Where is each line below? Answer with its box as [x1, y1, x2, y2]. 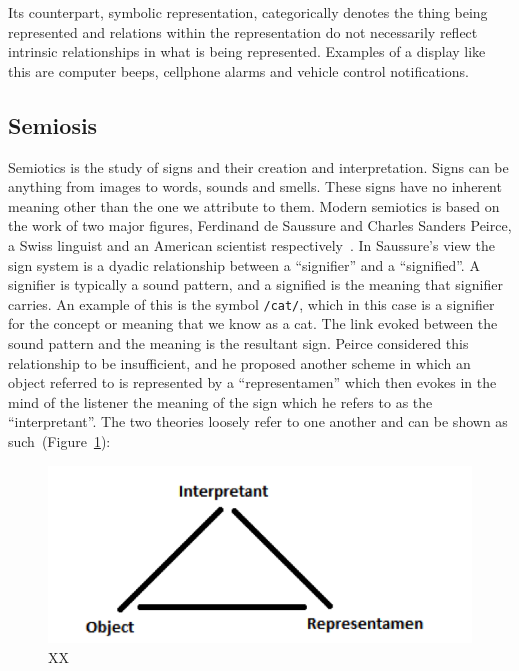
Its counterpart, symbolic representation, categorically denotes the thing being [8, 2, 488, 22]
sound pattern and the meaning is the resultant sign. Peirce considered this [8, 332, 469, 353]
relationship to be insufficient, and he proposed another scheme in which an [8, 352, 471, 373]
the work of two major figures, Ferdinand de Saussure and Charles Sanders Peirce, [8, 215, 512, 236]
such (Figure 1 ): [8, 430, 111, 451]
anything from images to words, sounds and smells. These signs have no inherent [8, 176, 502, 197]
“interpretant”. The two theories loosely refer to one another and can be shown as [8, 411, 508, 432]
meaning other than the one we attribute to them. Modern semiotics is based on [8, 195, 500, 216]
